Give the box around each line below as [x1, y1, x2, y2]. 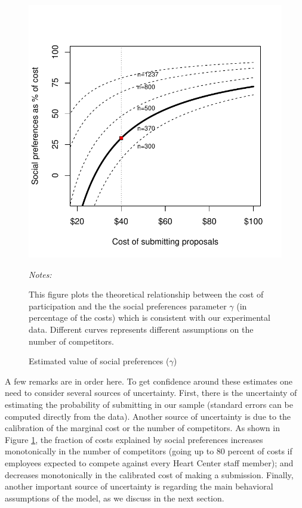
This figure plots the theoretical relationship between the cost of [29, 288, 264, 301]
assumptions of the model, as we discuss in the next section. [5, 491, 224, 504]
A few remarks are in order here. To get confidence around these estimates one [5, 374, 292, 387]
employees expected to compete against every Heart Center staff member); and [5, 456, 294, 469]
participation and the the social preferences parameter [29, 299, 227, 312]
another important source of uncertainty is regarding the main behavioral [5, 480, 273, 492]
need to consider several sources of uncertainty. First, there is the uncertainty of [5, 386, 297, 399]
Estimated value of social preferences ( [29, 355, 170, 367]
